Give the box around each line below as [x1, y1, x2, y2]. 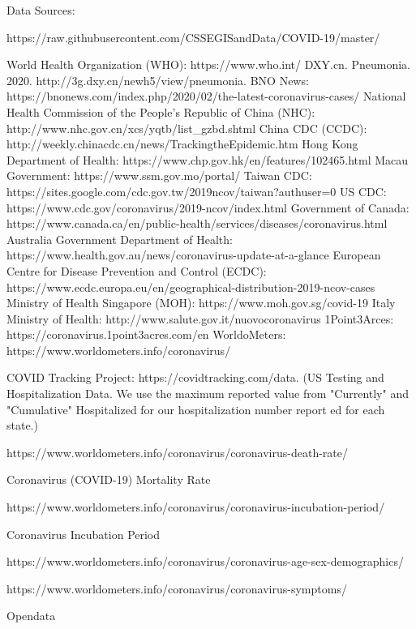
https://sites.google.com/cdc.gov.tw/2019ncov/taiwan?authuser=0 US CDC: [6, 182, 387, 199]
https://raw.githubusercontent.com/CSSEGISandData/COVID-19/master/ [6, 28, 380, 45]
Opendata [6, 607, 56, 624]
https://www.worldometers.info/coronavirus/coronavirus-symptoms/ [6, 580, 347, 597]
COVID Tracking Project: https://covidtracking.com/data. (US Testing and [6, 369, 384, 386]
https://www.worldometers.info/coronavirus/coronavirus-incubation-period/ [6, 498, 385, 516]
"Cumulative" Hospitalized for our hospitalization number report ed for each [6, 400, 385, 417]
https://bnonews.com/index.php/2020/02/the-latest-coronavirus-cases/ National [6, 88, 406, 105]
